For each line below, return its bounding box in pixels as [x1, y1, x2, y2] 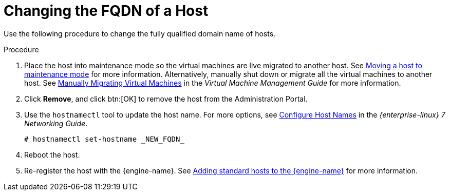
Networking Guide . [24, 119, 88, 128]
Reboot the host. [24, 150, 80, 159]
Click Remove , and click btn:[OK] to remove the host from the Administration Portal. [24, 94, 308, 103]
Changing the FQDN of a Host [4, 2, 209, 19]
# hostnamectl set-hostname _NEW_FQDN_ [24, 134, 184, 143]
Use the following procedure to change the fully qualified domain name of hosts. [4, 29, 276, 38]
